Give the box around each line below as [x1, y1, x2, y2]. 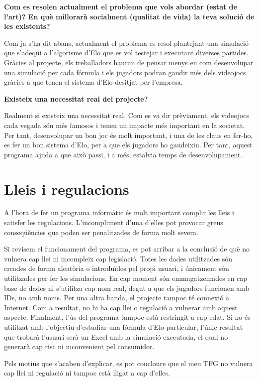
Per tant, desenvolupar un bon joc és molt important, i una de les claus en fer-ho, [4, 129, 253, 140]
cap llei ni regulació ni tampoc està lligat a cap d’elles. [4, 368, 170, 378]
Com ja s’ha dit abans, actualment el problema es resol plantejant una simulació [4, 37, 249, 48]
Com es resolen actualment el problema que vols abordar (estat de [4, 1, 237, 11]
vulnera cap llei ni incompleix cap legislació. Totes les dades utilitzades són [4, 253, 232, 263]
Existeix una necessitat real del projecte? [4, 93, 148, 104]
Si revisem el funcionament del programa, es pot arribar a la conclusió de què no [4, 244, 250, 254]
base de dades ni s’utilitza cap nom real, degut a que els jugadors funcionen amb [4, 282, 250, 293]
